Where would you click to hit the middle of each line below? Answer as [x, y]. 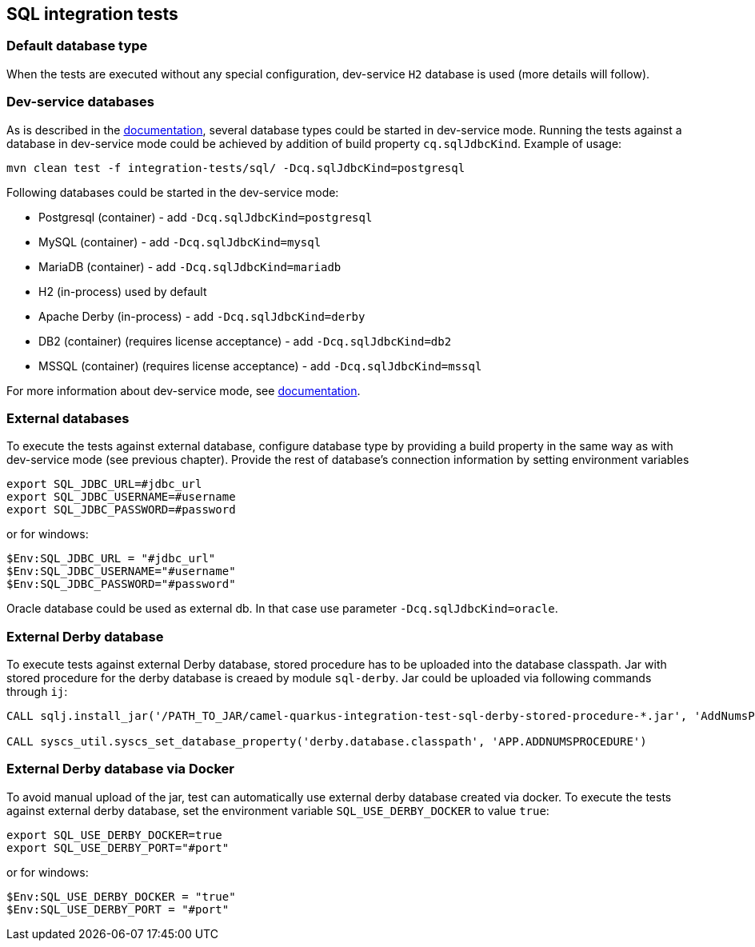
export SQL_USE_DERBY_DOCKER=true [114, 835]
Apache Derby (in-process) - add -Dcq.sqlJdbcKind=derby [202, 316]
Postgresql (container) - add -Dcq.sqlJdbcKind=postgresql [206, 217]
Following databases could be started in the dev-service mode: [173, 192]
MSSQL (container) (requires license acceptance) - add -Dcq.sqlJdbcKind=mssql [260, 366]
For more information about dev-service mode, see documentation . [184, 390]
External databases [68, 418]
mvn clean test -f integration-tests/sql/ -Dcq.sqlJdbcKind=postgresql [236, 168]
